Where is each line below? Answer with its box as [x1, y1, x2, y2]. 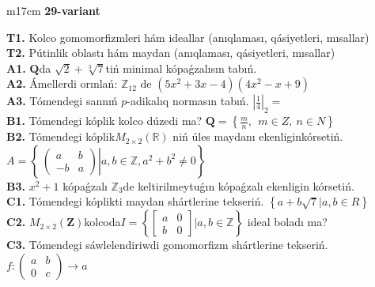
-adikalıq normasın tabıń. [127, 93, 249, 109]
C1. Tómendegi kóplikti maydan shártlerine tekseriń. [6, 193, 264, 210]
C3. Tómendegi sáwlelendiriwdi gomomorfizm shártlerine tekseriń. [6, 236, 328, 253]
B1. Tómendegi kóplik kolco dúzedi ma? [6, 112, 203, 129]
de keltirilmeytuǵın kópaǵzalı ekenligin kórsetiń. [123, 177, 354, 194]
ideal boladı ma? [247, 213, 328, 230]
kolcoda [84, 213, 121, 230]
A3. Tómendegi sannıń [6, 93, 118, 109]
